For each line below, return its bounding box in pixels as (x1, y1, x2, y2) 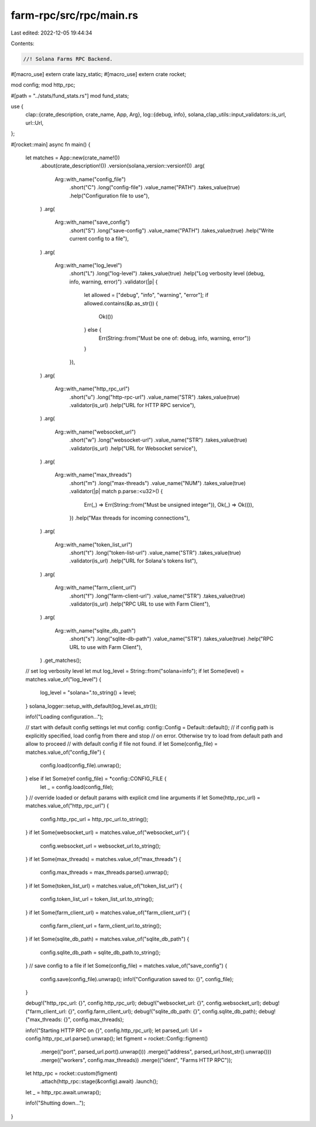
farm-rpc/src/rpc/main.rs (11, 9, 139, 22)
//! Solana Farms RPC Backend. (23, 56, 114, 62)
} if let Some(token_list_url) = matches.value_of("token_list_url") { (25, 882, 183, 889)
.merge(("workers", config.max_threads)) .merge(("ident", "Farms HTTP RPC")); (40, 1056, 232, 1063)
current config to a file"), (69, 235, 129, 243)
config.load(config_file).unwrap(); (40, 761, 121, 769)
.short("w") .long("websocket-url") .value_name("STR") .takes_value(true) (69, 436, 248, 443)
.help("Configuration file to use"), (69, 192, 150, 199)
